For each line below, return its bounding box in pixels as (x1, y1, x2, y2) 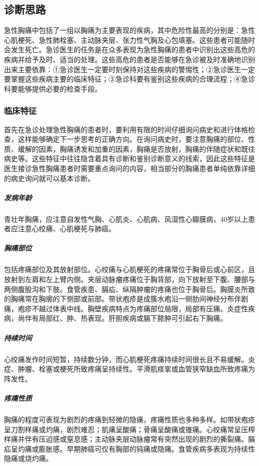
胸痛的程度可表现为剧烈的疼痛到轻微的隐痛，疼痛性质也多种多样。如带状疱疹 (4, 414, 255, 424)
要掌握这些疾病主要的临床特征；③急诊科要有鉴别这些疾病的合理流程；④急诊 (4, 74, 255, 84)
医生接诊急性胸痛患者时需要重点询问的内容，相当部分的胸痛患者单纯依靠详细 (4, 163, 255, 173)
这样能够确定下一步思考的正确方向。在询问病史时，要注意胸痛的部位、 (17, 134, 248, 144)
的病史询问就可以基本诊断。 (4, 173, 95, 183)
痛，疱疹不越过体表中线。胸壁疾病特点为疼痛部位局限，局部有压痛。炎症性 (4, 303, 248, 313)
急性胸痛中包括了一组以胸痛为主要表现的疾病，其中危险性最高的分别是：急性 (4, 25, 255, 35)
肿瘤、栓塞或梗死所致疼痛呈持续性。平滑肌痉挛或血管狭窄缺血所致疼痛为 (17, 364, 255, 374)
